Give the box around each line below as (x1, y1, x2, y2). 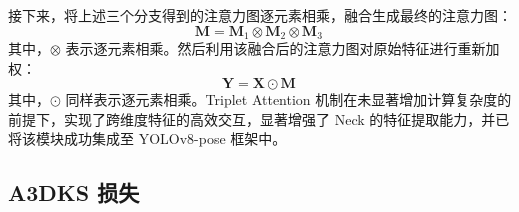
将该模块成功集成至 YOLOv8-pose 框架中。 (8, 128, 287, 149)
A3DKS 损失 (8, 177, 140, 208)
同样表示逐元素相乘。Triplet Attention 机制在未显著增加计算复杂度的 (65, 89, 512, 110)
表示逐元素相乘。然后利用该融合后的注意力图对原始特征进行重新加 (65, 38, 500, 59)
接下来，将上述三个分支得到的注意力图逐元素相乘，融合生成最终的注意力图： (8, 5, 512, 25)
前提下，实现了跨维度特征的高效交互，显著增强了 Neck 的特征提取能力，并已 (8, 108, 510, 129)
